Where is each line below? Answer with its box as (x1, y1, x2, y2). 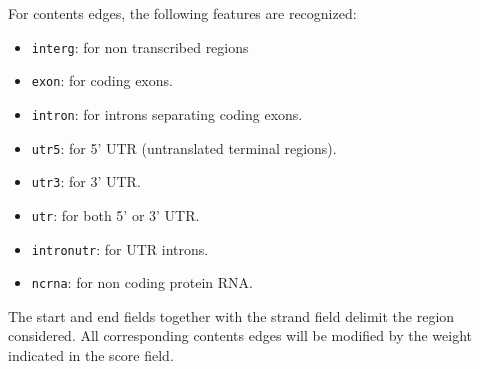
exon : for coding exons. (31, 70, 173, 91)
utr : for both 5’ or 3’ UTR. (31, 204, 200, 225)
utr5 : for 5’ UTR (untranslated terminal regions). (31, 137, 337, 158)
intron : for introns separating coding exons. (31, 103, 303, 124)
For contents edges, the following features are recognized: (8, 3, 357, 23)
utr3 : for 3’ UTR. (31, 171, 141, 192)
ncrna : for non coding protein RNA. (31, 272, 254, 293)
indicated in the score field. (8, 345, 174, 366)
